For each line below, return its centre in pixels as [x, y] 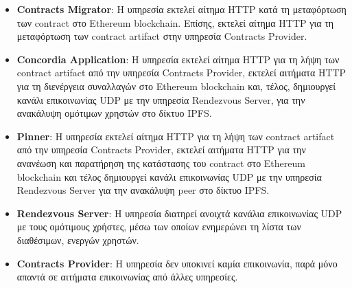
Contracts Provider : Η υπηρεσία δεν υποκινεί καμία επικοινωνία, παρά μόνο [177, 263]
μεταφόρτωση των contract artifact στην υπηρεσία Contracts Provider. [162, 36]
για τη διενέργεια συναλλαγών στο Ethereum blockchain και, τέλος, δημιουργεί [176, 86]
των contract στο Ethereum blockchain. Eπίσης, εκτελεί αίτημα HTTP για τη [175, 22]
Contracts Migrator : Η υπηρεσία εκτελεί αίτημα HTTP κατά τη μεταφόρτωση [181, 9]
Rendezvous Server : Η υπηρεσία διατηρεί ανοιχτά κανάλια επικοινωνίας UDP [179, 213]
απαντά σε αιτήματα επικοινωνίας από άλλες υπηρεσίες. [127, 277]
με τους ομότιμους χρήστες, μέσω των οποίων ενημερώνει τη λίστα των [159, 226]
